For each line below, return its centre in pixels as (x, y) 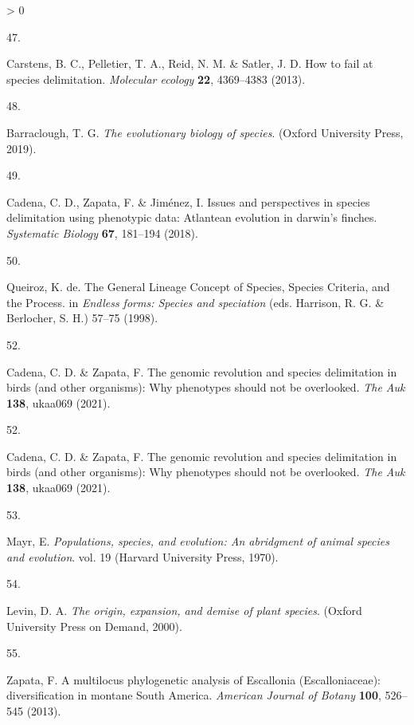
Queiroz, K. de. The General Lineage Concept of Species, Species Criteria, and (198, 287)
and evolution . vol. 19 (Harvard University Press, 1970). (143, 556)
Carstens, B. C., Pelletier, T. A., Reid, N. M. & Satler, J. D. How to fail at (190, 63)
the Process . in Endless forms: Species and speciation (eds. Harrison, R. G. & (195, 302)
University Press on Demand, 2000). (94, 626)
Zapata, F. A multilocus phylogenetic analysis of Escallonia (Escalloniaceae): (193, 679)
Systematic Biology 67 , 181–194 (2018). (102, 232)
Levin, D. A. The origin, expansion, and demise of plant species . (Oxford (184, 611)
